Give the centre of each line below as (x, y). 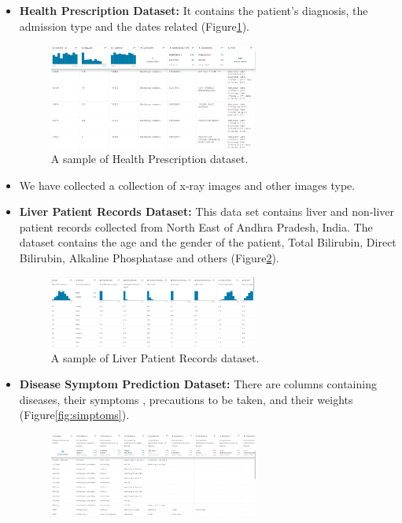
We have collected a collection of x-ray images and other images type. (187, 185)
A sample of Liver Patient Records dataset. (155, 357)
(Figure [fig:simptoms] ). (74, 415)
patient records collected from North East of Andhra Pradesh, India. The (196, 226)
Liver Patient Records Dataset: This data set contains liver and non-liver (207, 211)
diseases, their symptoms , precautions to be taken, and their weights (186, 399)
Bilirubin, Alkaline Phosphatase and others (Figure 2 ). (149, 258)
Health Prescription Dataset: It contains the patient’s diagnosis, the (194, 10)
